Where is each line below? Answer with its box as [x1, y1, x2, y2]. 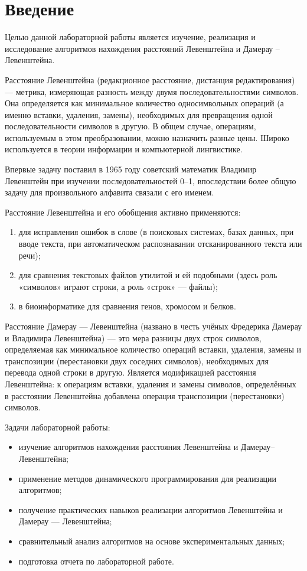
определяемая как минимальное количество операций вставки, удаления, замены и [5, 343, 302, 355]
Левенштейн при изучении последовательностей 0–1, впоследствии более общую [5, 174, 296, 187]
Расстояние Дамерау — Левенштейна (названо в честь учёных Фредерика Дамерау [5, 320, 302, 332]
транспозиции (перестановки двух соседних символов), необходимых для [5, 354, 269, 367]
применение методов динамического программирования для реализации [18, 472, 277, 484]
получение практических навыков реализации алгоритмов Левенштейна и [18, 503, 283, 515]
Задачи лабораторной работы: [5, 420, 110, 433]
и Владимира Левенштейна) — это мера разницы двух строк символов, [5, 331, 262, 344]
